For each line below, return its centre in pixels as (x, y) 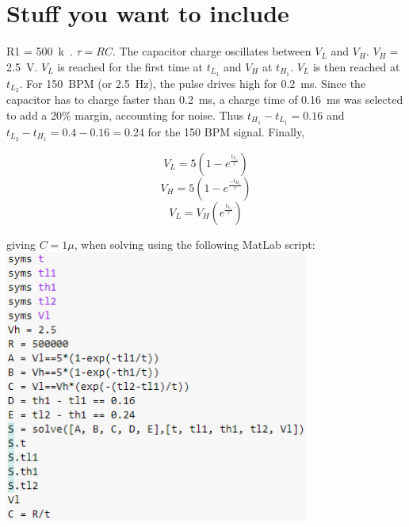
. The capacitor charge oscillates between (212, 51)
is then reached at (356, 66)
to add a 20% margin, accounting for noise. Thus (125, 115)
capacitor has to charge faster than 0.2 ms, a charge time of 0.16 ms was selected (205, 99)
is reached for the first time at (130, 66)
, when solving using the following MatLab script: (195, 244)
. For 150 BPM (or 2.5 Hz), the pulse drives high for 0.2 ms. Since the (193, 83)
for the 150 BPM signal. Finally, (226, 131)
